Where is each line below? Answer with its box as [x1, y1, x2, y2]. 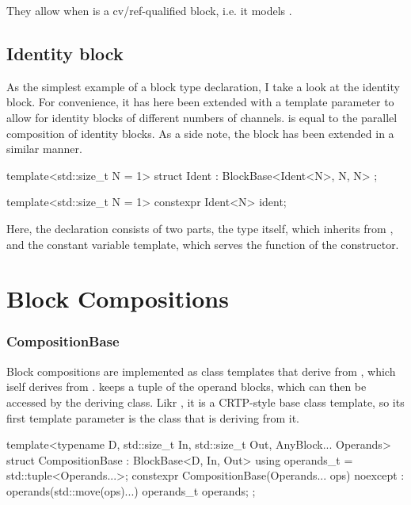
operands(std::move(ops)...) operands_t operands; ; [6, 482, 256, 499]
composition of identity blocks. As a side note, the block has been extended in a [6, 124, 394, 141]
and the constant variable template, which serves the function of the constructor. [6, 235, 399, 252]
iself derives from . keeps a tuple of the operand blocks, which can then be [6, 378, 367, 395]
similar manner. [6, 140, 82, 157]
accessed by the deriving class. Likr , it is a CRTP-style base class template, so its [6, 393, 405, 410]
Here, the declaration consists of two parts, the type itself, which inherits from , [6, 220, 394, 236]
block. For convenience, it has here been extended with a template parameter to [6, 94, 394, 110]
